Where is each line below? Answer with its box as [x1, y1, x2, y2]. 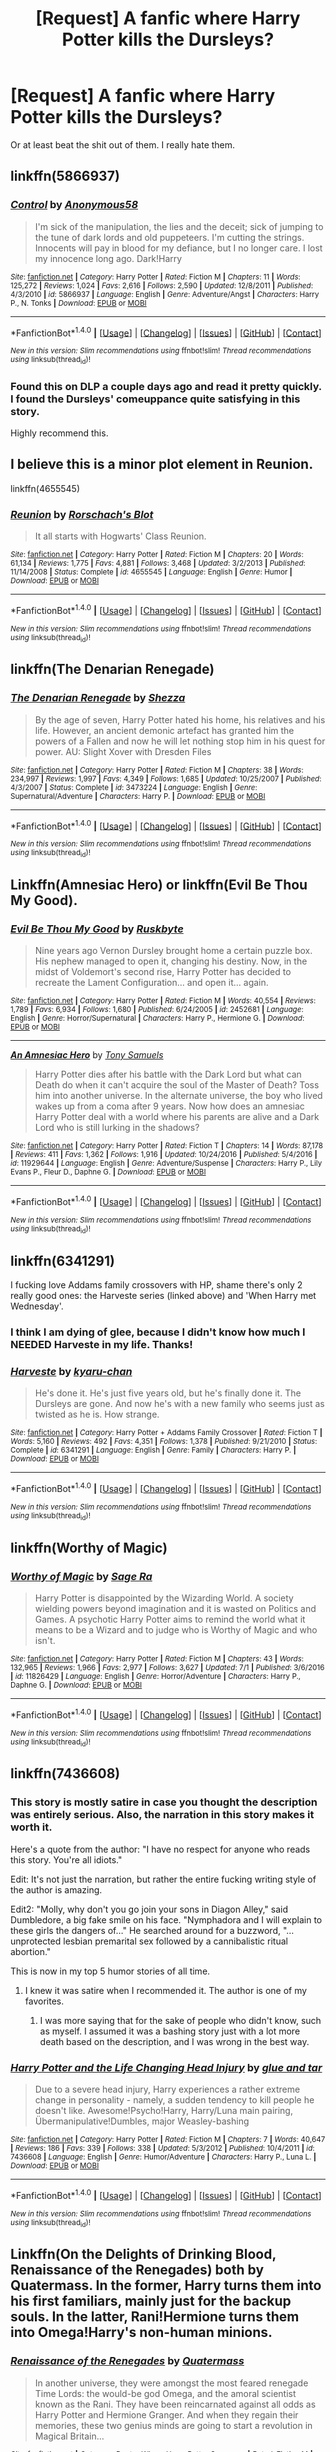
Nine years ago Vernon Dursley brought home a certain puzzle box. [34, 945, 313, 957]
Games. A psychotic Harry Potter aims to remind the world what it [34, 1613, 306, 1626]
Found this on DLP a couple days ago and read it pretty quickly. [10, 379, 322, 393]
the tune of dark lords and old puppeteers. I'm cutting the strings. [34, 231, 305, 243]
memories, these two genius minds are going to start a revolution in [34, 2419, 313, 2431]
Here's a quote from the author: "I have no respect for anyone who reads [10, 1843, 311, 1855]
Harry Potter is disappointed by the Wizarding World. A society [34, 1592, 294, 1604]
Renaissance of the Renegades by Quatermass [10, 2354, 245, 2368]
